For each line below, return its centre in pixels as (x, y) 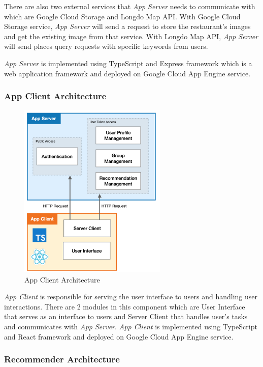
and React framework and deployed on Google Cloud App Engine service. (119, 336)
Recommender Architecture (62, 359)
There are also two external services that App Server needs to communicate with (130, 6)
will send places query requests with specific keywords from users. (106, 46)
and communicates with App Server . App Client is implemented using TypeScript (131, 326)
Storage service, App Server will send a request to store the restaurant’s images (127, 26)
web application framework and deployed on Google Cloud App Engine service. (127, 73)
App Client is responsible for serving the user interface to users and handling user (131, 297)
